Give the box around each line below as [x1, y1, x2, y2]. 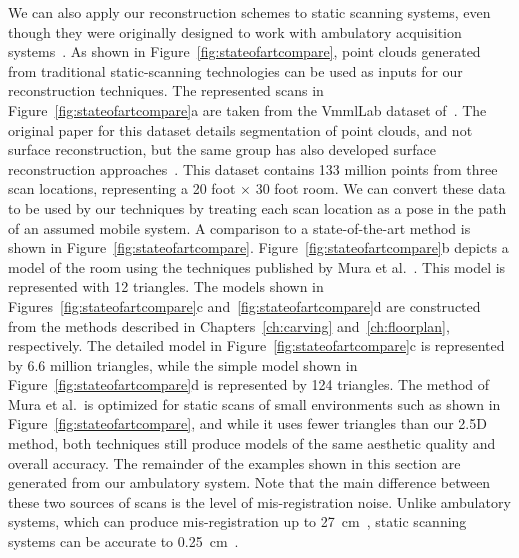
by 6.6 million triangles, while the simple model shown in [8, 354, 358, 375]
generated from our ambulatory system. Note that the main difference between [8, 472, 491, 493]
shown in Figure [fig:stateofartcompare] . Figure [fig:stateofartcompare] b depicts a [8, 237, 509, 258]
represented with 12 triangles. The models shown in [8, 276, 324, 297]
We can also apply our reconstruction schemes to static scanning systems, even [8, 2, 491, 22]
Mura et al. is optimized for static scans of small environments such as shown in [8, 393, 501, 414]
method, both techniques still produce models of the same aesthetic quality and [8, 433, 496, 454]
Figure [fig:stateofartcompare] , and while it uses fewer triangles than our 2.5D [8, 413, 487, 434]
